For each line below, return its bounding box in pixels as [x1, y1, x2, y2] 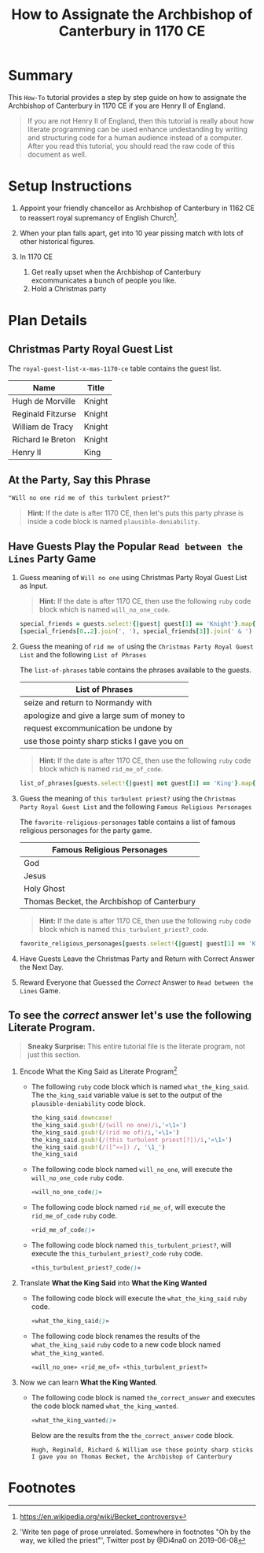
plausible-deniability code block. [31, 1099, 146, 1107]
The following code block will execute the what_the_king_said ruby [31, 1293, 247, 1303]
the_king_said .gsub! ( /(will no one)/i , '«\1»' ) [31, 1121, 187, 1129]
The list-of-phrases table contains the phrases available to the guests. [19, 665, 252, 675]
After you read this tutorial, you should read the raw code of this [27, 141, 236, 150]
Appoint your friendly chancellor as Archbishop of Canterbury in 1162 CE [19, 203, 255, 213]
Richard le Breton [12, 434, 76, 445]
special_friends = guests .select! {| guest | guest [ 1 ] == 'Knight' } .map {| [19, 620, 259, 628]
